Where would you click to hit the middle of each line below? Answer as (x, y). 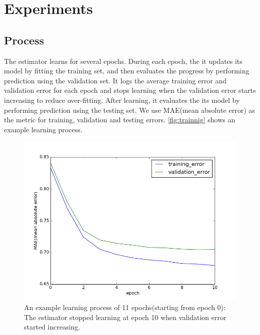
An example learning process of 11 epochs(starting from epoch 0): (125, 307)
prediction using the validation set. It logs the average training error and (115, 80)
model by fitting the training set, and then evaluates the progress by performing (127, 71)
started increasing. (52, 327)
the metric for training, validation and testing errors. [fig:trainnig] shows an (120, 120)
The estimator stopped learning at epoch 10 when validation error (125, 317)
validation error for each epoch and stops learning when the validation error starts (130, 90)
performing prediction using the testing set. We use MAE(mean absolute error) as (129, 110)
